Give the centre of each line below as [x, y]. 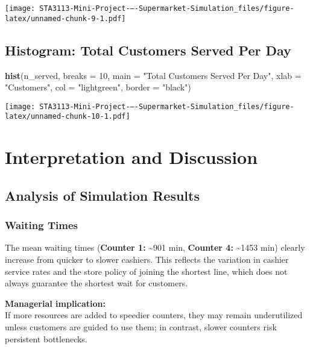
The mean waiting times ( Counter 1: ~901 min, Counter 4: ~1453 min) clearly [155, 247]
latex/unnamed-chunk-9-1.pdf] [65, 18]
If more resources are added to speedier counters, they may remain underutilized [154, 315]
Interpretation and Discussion [131, 157]
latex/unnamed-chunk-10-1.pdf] [68, 117]
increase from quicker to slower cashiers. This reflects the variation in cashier [147, 259]
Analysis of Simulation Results [102, 195]
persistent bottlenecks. [46, 338]
